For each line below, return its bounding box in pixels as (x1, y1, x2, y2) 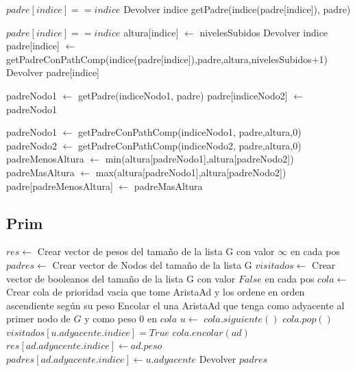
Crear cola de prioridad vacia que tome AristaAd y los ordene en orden (6, 285, 305, 299)
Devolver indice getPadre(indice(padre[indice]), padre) (123, 2, 351, 16)
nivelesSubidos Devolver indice (199, 25, 328, 39)
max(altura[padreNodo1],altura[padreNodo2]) (95, 165, 286, 179)
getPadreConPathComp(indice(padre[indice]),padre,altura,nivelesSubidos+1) (6, 51, 328, 66)
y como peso (84, 311, 136, 326)
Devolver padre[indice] (6, 65, 100, 80)
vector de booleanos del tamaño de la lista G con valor (6, 271, 236, 285)
